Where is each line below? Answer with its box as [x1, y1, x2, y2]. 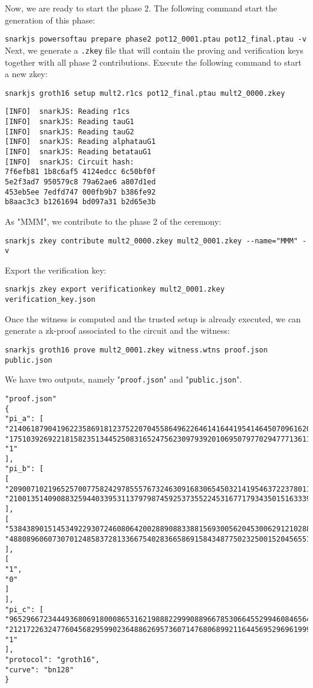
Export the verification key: [5, 263, 107, 276]
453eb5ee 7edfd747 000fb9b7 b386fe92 [5, 187, 156, 196]
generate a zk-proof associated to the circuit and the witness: [5, 324, 230, 337]
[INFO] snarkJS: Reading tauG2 [5, 127, 134, 136]
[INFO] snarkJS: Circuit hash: [5, 157, 134, 166]
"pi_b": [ [5, 464, 44, 474]
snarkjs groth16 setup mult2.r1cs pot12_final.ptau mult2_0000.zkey [5, 89, 285, 98]
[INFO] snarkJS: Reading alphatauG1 [5, 137, 156, 146]
